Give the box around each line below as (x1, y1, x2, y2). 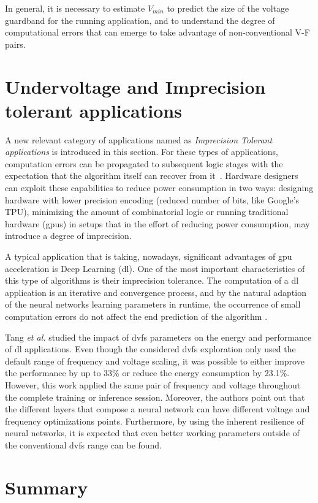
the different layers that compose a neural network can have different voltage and (5, 403, 310, 415)
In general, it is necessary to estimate (5, 2, 145, 14)
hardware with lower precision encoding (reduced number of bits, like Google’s (5, 193, 300, 206)
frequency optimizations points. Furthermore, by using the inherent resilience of (5, 414, 305, 427)
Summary (5, 474, 88, 499)
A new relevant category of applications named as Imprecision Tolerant (5, 133, 273, 146)
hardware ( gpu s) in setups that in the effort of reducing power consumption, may (5, 217, 310, 230)
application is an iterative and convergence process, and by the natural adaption (5, 286, 306, 298)
